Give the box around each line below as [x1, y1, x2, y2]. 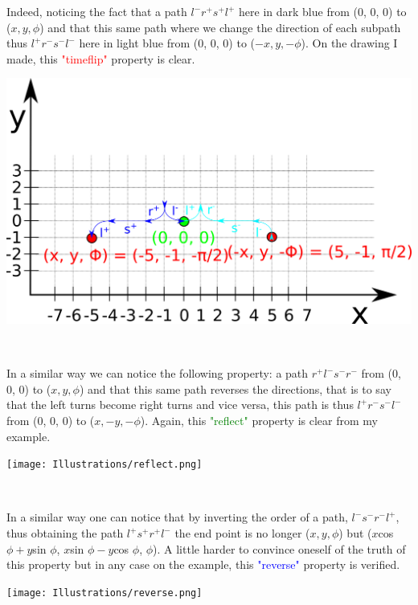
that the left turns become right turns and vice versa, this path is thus [6, 396, 354, 413]
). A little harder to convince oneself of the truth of [153, 540, 406, 557]
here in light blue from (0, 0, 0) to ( [79, 35, 256, 51]
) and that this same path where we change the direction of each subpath [39, 18, 401, 35]
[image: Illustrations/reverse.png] [6, 587, 203, 599]
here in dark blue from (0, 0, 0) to [239, 3, 407, 19]
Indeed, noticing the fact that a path [6, 3, 187, 19]
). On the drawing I [301, 35, 398, 51]
